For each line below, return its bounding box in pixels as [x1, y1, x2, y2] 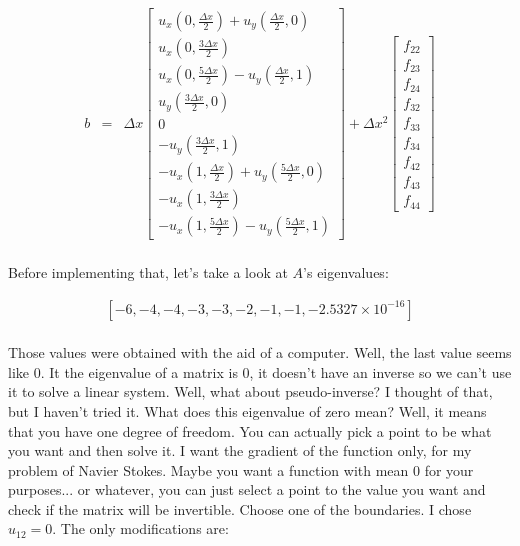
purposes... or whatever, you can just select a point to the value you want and [8, 479, 486, 500]
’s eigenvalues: [303, 261, 389, 282]
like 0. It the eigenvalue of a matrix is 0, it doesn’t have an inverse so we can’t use [8, 361, 512, 382]
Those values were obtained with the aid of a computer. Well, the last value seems [8, 342, 512, 363]
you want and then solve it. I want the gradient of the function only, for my [8, 440, 472, 461]
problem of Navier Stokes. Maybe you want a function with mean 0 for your [8, 459, 474, 480]
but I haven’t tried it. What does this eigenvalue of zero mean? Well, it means [8, 400, 487, 421]
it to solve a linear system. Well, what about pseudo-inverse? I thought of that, [8, 381, 493, 402]
